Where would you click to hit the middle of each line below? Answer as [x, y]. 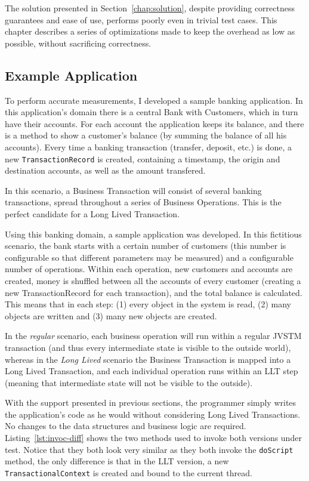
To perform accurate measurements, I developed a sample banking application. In [154, 100]
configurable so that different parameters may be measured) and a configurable [149, 257]
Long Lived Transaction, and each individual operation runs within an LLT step [152, 371]
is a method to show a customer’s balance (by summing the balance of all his [146, 135]
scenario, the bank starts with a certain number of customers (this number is [146, 246]
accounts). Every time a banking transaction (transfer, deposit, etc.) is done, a [149, 147]
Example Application [71, 75]
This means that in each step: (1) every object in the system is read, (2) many [148, 304]
